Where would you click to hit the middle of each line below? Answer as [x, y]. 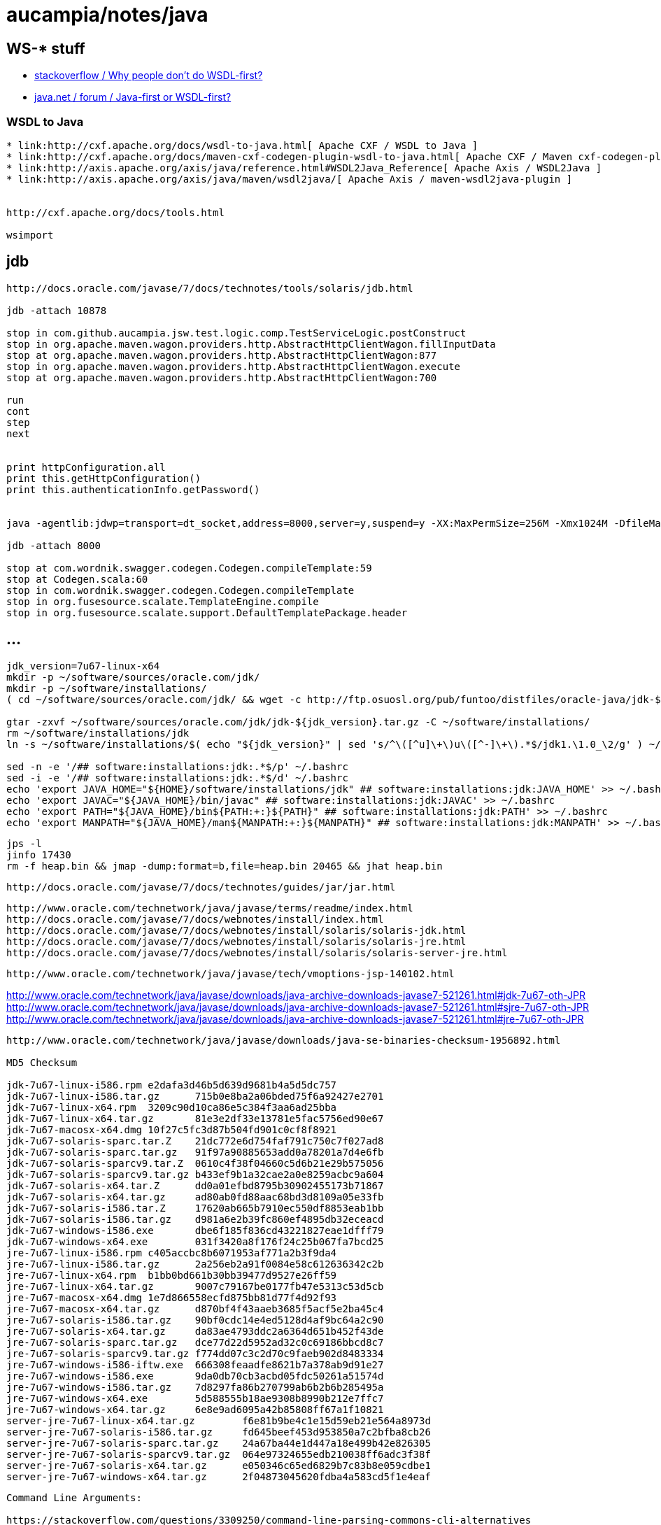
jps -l [24, 843]
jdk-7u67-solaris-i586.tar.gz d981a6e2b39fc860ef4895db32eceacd [195, 1219]
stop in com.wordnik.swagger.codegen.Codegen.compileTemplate [180, 590]
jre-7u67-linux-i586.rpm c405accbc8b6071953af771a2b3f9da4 [172, 1253]
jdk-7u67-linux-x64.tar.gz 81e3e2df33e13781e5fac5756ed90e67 [195, 1118]
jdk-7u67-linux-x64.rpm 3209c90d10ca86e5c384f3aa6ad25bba [172, 1107]
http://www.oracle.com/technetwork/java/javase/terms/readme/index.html [210, 908]
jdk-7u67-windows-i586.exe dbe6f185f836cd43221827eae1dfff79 [195, 1230]
